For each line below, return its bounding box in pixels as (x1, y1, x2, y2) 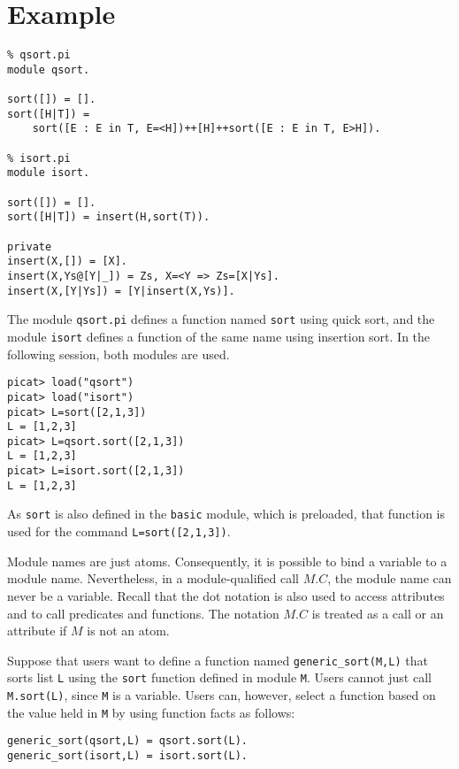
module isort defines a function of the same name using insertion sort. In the (7, 327, 431, 345)
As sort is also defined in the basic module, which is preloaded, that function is (7, 504, 445, 523)
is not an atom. (87, 621, 170, 640)
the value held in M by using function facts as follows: (7, 703, 295, 721)
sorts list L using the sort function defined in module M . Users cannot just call (7, 668, 432, 687)
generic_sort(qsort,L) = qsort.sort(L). (7, 734, 249, 748)
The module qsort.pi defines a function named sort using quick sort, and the (7, 310, 435, 328)
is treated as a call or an (311, 604, 444, 622)
